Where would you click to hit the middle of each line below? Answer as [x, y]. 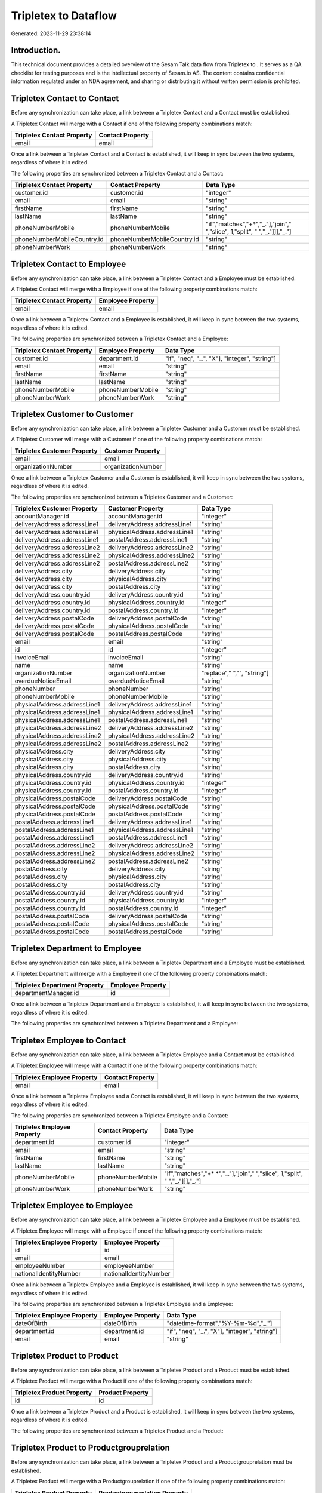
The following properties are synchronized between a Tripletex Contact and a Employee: [120, 339]
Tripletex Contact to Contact [65, 99]
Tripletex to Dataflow [64, 16]
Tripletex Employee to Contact [69, 1040]
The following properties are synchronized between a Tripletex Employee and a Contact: [120, 1115]
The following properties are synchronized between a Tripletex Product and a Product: [117, 1431]
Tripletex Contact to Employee [69, 264]
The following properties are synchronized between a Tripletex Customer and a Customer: [122, 497]
